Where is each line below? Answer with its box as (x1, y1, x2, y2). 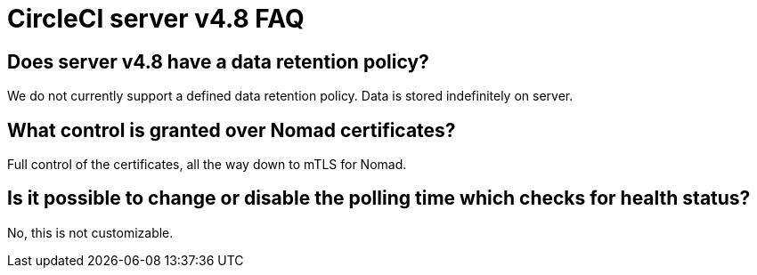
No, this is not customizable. (7, 224, 174, 240)
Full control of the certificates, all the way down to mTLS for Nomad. (7, 157, 407, 173)
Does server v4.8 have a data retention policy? (7, 50, 429, 73)
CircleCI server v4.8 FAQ (7, 4, 305, 34)
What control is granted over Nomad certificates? (7, 118, 456, 142)
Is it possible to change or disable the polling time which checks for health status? (7, 187, 751, 210)
